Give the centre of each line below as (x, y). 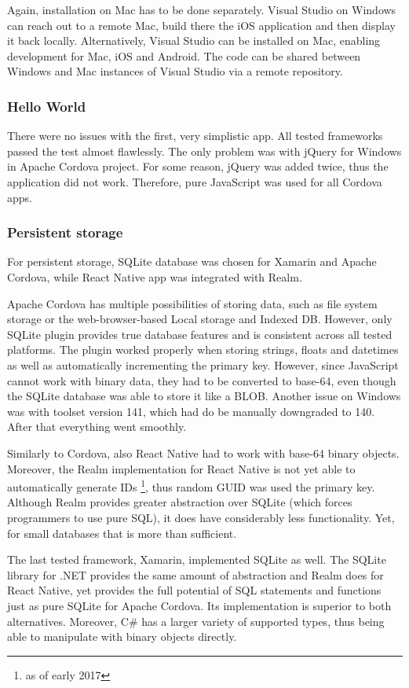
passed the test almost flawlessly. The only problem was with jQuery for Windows (204, 151)
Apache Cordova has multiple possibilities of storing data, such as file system (192, 303)
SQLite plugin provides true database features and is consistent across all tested (200, 334)
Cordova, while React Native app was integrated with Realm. (155, 276)
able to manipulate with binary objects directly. (122, 636)
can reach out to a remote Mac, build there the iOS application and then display (201, 25)
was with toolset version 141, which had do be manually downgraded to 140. (191, 411)
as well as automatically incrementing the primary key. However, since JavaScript (203, 364)
